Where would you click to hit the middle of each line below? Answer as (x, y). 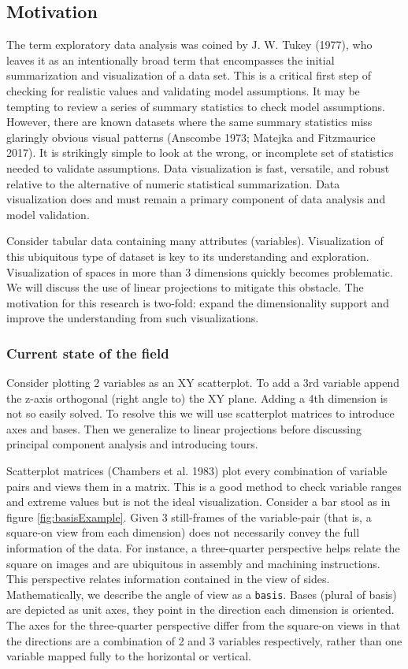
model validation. (48, 214)
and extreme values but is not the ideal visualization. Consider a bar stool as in (198, 502)
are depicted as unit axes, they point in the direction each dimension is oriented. (200, 610)
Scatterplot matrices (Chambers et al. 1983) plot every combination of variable (197, 471)
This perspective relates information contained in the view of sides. (168, 579)
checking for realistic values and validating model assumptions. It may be (183, 90)
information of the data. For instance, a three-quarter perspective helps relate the (203, 548)
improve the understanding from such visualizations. (133, 318)
